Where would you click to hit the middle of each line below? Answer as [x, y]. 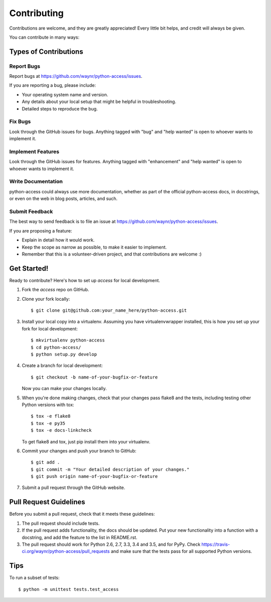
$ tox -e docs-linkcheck [61, 430]
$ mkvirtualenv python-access [68, 340]
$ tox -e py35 [48, 423]
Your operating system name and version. [65, 94]
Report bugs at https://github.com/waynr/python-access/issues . [76, 76]
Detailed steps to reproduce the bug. [60, 108]
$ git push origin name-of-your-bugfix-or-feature [94, 476]
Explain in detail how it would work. [58, 240]
